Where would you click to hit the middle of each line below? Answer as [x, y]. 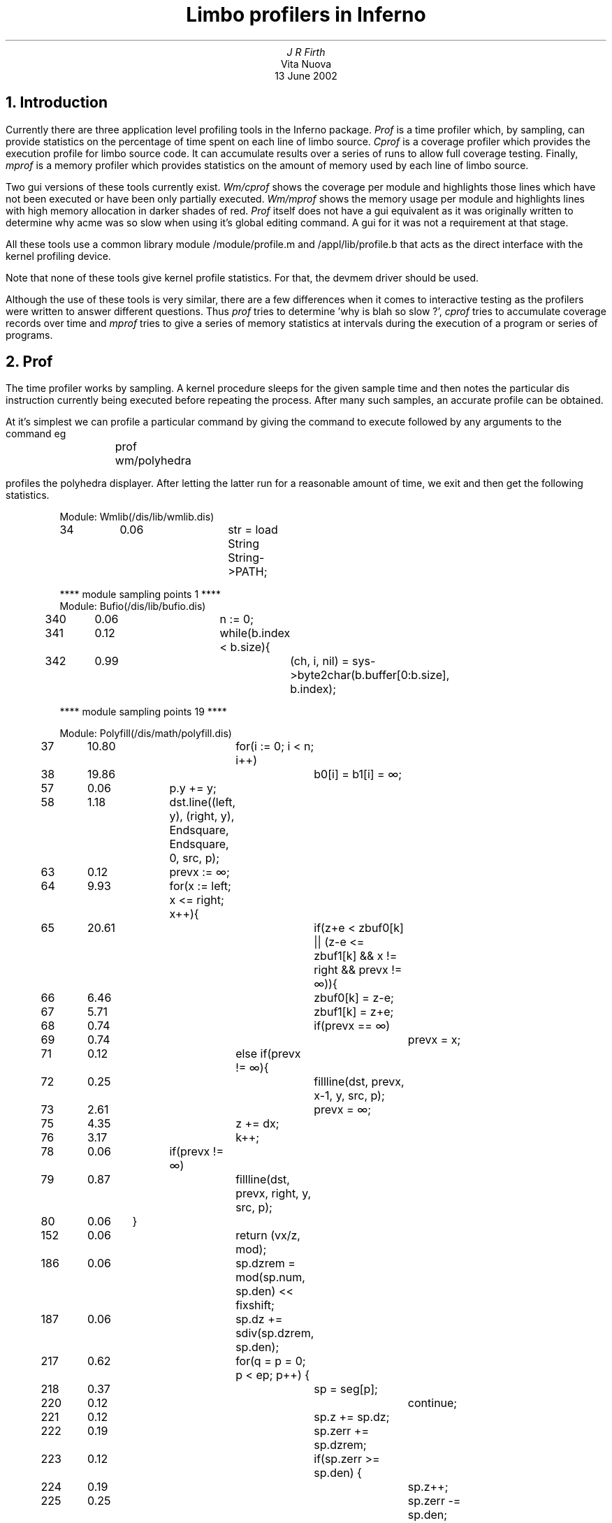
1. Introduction [57, 103]
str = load [253, 530]
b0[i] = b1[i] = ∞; [358, 774]
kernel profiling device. [58, 256]
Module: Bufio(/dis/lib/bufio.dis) [133, 606]
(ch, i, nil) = [320, 661]
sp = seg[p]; [346, 1389]
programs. [29, 335]
